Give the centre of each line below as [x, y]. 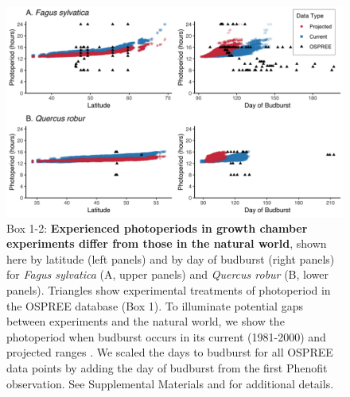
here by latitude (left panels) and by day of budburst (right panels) [171, 258]
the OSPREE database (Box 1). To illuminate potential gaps [155, 305]
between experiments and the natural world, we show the [146, 321]
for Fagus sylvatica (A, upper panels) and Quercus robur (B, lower [168, 274]
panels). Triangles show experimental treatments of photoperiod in [169, 289]
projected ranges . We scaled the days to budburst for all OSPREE [170, 352]
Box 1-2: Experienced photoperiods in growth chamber [157, 227]
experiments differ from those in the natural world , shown [167, 243]
